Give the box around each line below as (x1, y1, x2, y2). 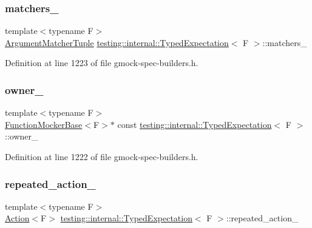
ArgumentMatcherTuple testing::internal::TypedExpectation (5, 36, 229, 49)
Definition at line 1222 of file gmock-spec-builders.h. (5, 150, 198, 163)
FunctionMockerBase (5, 118, 83, 130)
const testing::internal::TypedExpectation (117, 118, 272, 130)
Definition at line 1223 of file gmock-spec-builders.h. (5, 56, 198, 69)
